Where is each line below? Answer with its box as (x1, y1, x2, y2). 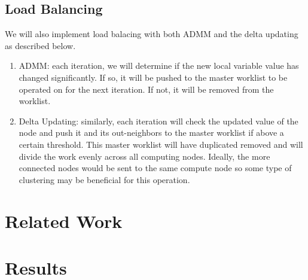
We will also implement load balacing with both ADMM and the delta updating (5, 28, 298, 40)
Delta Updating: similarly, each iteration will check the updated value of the (19, 114, 298, 127)
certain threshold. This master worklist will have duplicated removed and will (19, 138, 303, 150)
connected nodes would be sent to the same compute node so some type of (19, 162, 292, 174)
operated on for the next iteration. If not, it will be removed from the (19, 83, 274, 95)
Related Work (5, 208, 123, 233)
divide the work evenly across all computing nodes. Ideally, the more (19, 150, 270, 162)
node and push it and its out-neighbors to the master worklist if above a (19, 126, 284, 139)
